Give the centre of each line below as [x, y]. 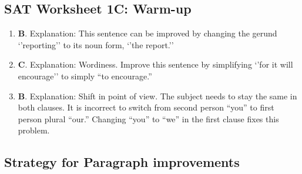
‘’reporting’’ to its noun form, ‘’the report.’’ [96, 44]
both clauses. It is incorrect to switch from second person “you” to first [146, 107]
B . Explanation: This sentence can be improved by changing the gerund [147, 33]
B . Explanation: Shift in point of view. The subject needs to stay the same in [157, 96]
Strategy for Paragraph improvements [122, 162]
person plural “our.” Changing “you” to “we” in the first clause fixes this [148, 118]
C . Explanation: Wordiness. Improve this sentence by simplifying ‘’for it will [155, 64]
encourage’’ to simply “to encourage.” [85, 76]
